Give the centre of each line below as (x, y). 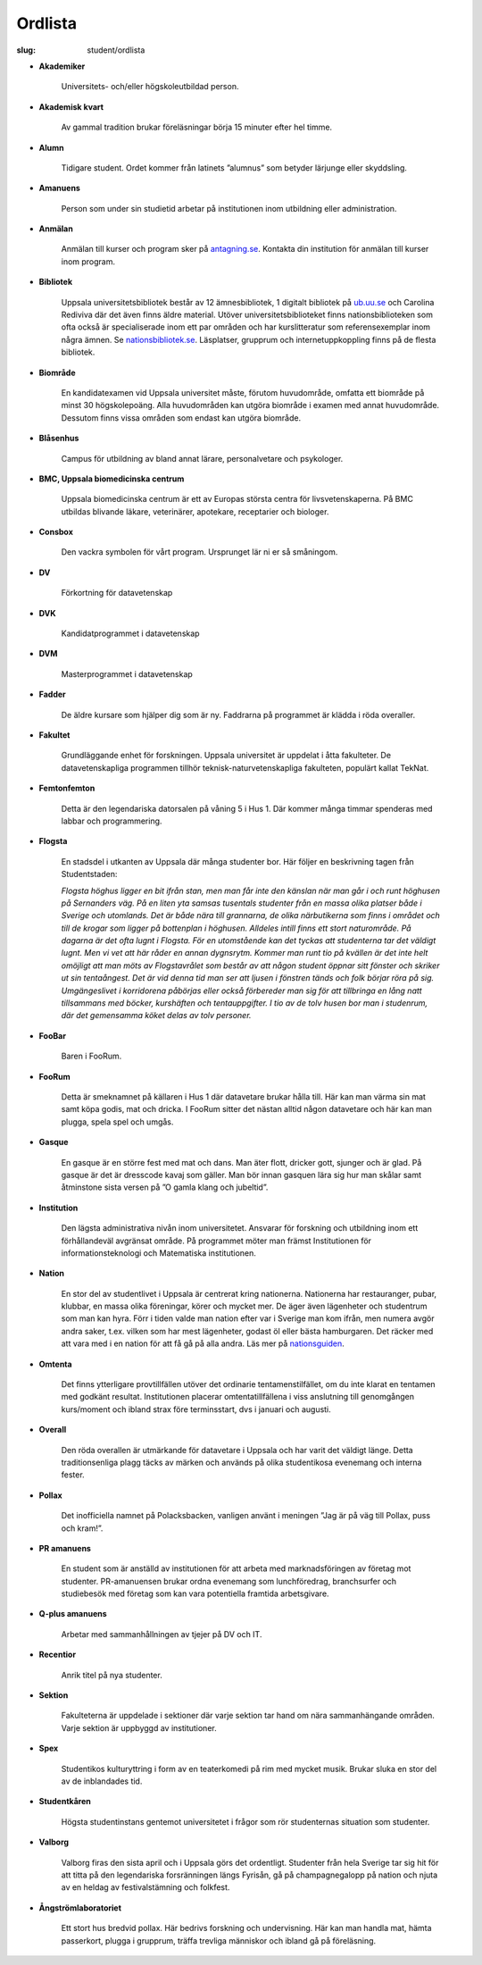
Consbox (56, 532)
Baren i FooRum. (91, 1056)
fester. (73, 1475)
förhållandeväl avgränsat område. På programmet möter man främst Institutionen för (216, 1241)
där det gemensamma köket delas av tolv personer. (156, 1016)
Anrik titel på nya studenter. (112, 1675)
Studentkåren (65, 1802)
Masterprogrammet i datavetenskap (127, 673)
